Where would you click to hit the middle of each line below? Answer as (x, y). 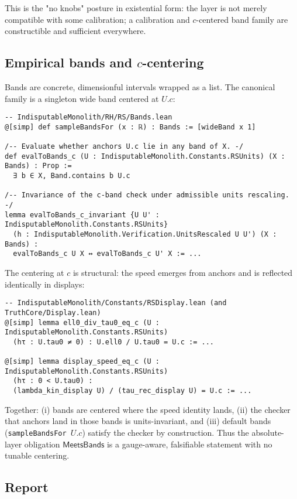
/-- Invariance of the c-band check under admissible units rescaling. (147, 195)
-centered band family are (242, 19)
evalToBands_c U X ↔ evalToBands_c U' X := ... (107, 254)
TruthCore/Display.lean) (53, 312)
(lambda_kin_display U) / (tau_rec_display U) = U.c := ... (132, 391)
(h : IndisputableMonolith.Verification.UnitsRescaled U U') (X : (145, 235)
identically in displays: (45, 284)
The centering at (34, 273)
